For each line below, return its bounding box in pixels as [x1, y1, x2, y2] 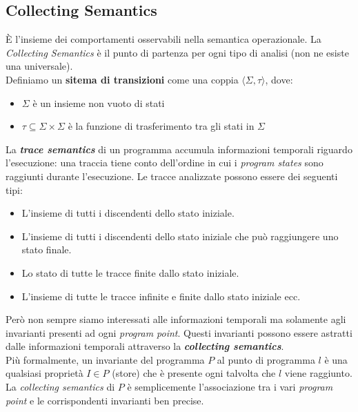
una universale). [6, 59, 73, 73]
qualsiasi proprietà [6, 366, 83, 380]
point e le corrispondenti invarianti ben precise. [6, 393, 204, 407]
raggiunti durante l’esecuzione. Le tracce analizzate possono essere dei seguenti [6, 168, 338, 183]
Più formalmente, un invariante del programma [6, 352, 205, 366]
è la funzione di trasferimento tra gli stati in [68, 119, 255, 133]
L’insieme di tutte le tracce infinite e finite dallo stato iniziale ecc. [21, 288, 301, 303]
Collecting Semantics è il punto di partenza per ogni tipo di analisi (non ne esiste [6, 45, 349, 59]
